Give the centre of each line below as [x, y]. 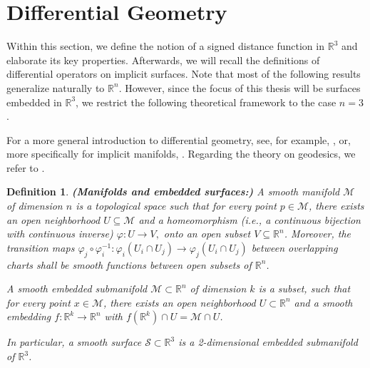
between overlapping [294, 247]
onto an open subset [207, 234]
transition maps [41, 247]
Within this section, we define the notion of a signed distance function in [165, 46]
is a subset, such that [304, 288]
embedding [29, 316]
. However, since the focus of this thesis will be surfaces [240, 87]
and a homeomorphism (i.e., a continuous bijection [250, 219]
